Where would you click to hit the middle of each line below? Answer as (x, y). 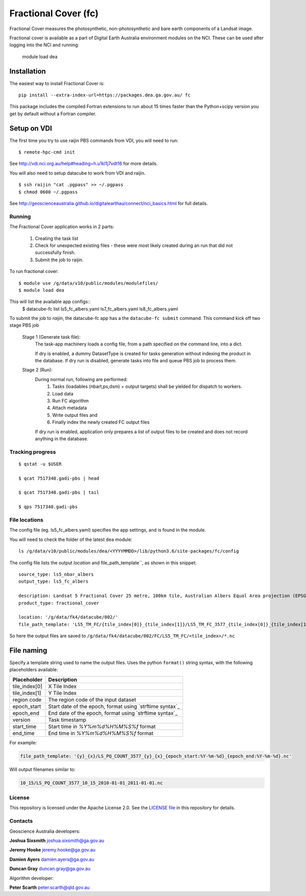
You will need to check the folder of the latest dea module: (71, 539)
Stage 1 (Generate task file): (52, 337)
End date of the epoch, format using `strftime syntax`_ (113, 713)
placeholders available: (34, 670)
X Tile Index (62, 686)
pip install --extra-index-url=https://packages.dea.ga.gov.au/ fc (105, 95)
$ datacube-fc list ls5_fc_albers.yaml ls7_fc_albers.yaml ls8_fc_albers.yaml (100, 309)
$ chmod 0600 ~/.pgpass (48, 192)
